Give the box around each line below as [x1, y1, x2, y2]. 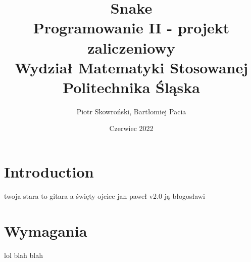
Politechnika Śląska [63, 76, 200, 97]
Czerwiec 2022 [109, 123, 154, 134]
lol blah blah [4, 249, 43, 260]
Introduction [4, 161, 94, 182]
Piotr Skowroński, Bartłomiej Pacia [76, 106, 186, 116]
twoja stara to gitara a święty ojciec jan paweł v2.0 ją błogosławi [4, 191, 205, 201]
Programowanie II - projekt [33, 17, 230, 38]
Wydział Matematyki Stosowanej [14, 57, 248, 77]
